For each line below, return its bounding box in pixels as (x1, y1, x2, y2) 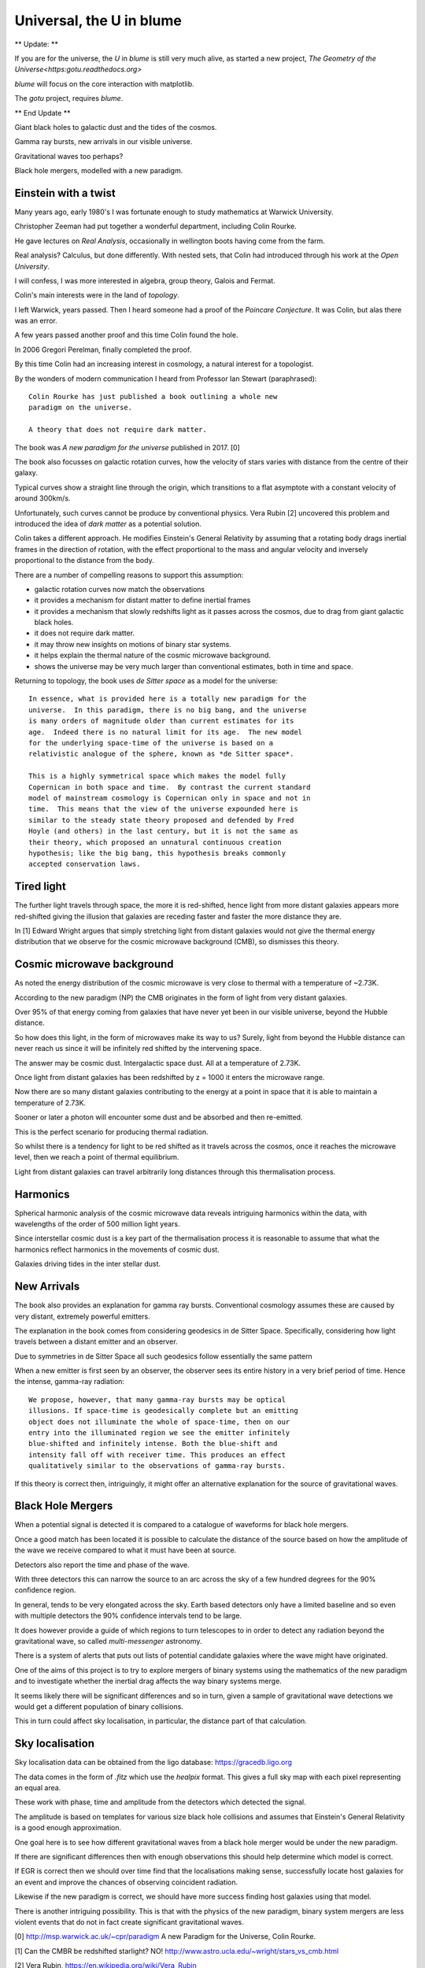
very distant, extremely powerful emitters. (14, 1311, 151, 1321)
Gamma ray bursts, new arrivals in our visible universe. (14, 137, 193, 146)
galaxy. (14, 468, 39, 478)
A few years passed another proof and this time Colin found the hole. (14, 331, 238, 340)
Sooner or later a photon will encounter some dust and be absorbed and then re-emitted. (14, 1112, 303, 1122)
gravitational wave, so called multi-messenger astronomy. (14, 1637, 202, 1645)
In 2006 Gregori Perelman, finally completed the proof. (14, 345, 192, 354)
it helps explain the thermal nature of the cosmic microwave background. (34, 650, 272, 660)
